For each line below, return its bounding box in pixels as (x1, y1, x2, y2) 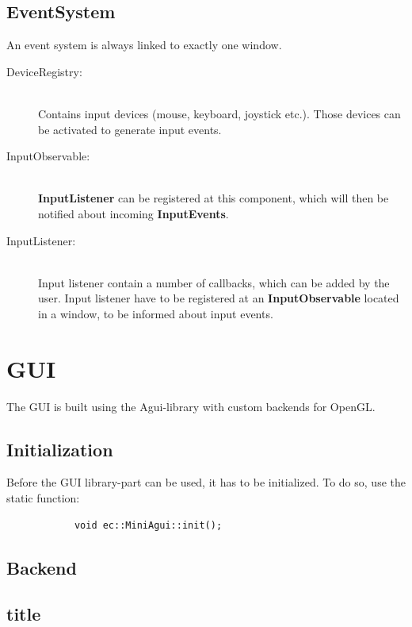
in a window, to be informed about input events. (38, 305, 273, 321)
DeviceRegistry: (6, 63, 82, 79)
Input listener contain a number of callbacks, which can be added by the (38, 274, 390, 290)
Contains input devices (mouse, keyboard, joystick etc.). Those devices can (38, 105, 401, 121)
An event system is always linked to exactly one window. (6, 37, 282, 53)
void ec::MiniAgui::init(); (74, 519, 223, 531)
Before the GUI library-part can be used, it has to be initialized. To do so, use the (6, 474, 406, 490)
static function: (6, 490, 80, 506)
